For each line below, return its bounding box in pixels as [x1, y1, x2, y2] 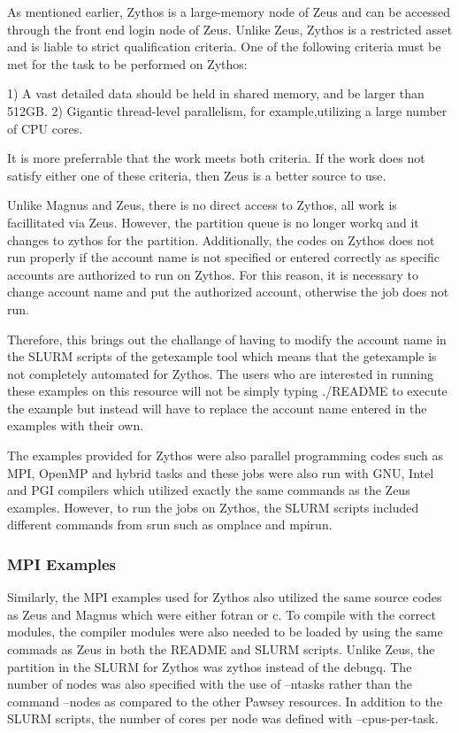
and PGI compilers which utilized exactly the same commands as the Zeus [7, 481, 410, 499]
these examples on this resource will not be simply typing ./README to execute [7, 382, 448, 400]
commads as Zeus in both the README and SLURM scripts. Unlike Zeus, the [7, 640, 435, 659]
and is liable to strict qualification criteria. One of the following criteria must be [7, 37, 441, 56]
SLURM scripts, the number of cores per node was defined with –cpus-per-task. [7, 709, 439, 728]
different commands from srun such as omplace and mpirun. [7, 515, 333, 534]
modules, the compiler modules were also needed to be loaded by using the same [7, 622, 443, 641]
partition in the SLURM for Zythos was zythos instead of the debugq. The [7, 657, 412, 675]
